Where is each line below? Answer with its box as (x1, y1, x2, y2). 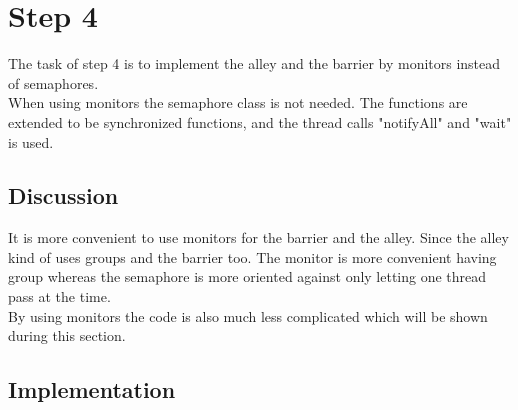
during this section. (8, 325, 126, 346)
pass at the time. (8, 286, 111, 307)
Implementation (8, 374, 176, 405)
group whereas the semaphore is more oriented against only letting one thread (8, 266, 487, 287)
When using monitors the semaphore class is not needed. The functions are (8, 92, 468, 113)
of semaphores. (8, 72, 99, 93)
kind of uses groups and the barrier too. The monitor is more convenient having (8, 246, 497, 267)
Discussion (8, 180, 119, 211)
